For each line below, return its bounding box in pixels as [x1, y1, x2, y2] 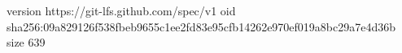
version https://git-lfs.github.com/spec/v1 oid [7, 2, 236, 18]
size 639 [7, 34, 46, 51]
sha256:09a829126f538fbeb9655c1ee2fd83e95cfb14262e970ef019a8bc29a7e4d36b [7, 18, 396, 35]
